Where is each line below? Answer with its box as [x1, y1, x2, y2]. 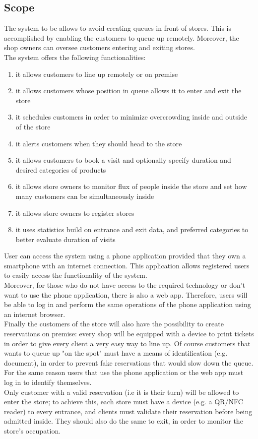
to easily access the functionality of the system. [4, 270, 147, 280]
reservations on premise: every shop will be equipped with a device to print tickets [4, 328, 254, 339]
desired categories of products [15, 164, 106, 175]
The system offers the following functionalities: [4, 52, 146, 62]
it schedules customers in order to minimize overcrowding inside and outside [15, 112, 247, 122]
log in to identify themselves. [4, 377, 92, 387]
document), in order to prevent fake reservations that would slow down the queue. [4, 357, 254, 368]
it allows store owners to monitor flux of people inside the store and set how [15, 181, 247, 191]
